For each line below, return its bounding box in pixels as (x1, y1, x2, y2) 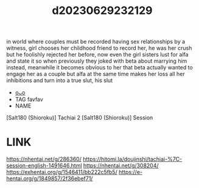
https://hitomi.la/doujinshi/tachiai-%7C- (83, 156, 183, 163)
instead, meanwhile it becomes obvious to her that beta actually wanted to (6, 64, 193, 71)
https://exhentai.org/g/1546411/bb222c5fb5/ (6, 169, 117, 176)
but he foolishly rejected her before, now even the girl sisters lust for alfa (6, 51, 189, 58)
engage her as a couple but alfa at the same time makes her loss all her (6, 71, 186, 78)
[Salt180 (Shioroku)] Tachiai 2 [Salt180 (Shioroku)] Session (6, 114, 153, 122)
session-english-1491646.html (6, 162, 82, 169)
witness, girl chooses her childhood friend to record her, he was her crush (6, 44, 192, 52)
